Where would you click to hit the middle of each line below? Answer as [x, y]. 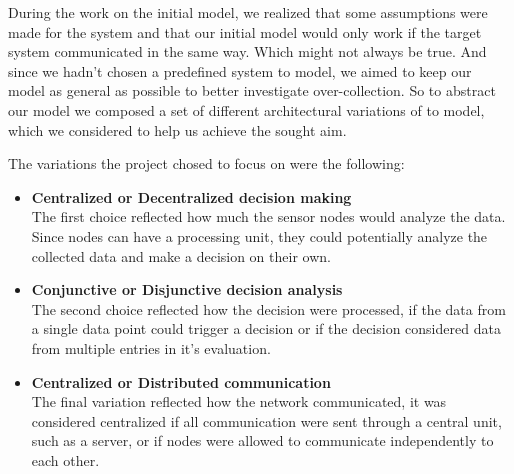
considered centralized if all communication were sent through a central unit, [266, 420]
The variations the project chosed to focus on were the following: [206, 163]
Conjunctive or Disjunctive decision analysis [187, 289]
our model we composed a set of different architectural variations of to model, [246, 109]
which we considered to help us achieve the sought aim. [177, 129]
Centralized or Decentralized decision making [191, 196]
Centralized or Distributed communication [181, 381]
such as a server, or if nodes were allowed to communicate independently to [262, 440]
